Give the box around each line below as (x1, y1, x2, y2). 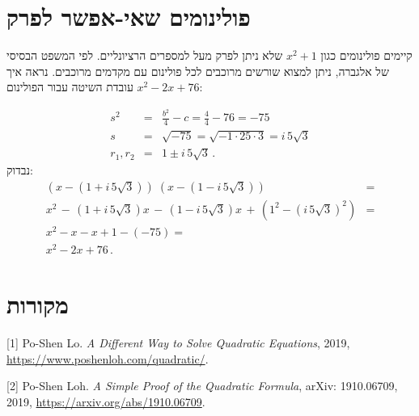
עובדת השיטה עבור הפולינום (6, 78, 133, 95)
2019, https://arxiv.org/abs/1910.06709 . (6, 393, 205, 410)
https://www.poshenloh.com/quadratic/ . (6, 350, 209, 367)
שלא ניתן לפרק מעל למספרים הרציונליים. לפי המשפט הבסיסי (6, 47, 283, 64)
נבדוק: (6, 162, 34, 178)
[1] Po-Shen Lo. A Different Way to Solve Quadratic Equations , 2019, (6, 334, 350, 351)
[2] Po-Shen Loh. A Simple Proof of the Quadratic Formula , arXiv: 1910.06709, (6, 377, 398, 394)
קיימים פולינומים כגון (320, 47, 413, 64)
